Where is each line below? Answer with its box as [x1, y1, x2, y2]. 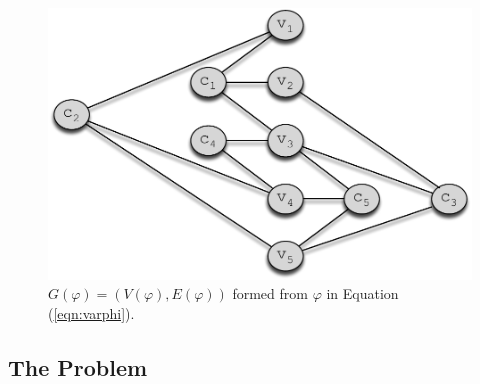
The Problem [8, 351, 148, 382]
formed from [232, 283, 308, 304]
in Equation [326, 283, 399, 304]
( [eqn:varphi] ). [48, 302, 135, 323]
